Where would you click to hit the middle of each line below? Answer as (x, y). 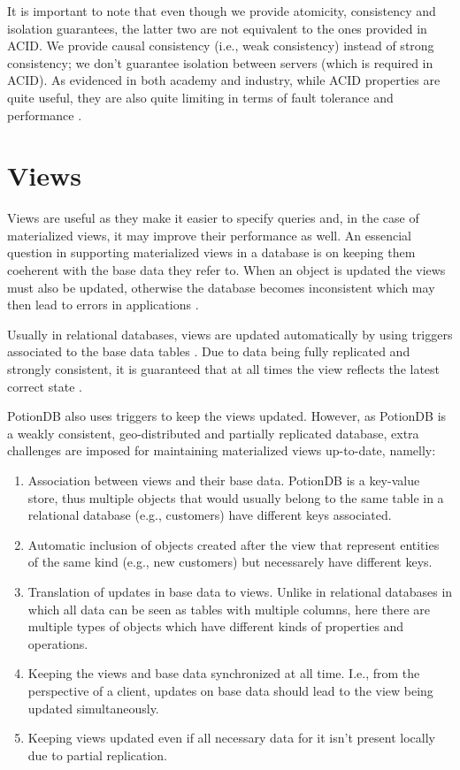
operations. (58, 643)
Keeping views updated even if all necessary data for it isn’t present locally (231, 738)
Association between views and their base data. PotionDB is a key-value (224, 480)
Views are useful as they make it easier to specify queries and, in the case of (213, 218)
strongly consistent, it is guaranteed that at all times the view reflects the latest (224, 369)
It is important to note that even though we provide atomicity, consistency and (222, 11)
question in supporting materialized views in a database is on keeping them (211, 252)
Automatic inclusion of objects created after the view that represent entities (234, 544)
